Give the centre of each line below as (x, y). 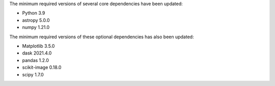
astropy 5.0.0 (36, 20)
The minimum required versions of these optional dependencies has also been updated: (102, 37)
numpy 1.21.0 (36, 27)
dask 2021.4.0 (37, 53)
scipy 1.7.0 (33, 74)
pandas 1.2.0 (36, 60)
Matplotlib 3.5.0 (38, 46)
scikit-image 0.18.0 (42, 67)
